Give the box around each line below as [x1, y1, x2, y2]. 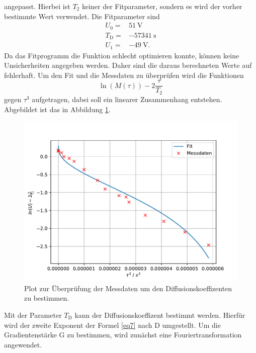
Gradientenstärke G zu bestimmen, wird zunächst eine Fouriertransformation [4, 329, 242, 340]
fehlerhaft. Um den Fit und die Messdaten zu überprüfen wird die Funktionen [4, 69, 244, 80]
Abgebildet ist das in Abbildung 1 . [4, 104, 111, 114]
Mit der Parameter [4, 309, 62, 320]
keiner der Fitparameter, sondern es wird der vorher [81, 1, 242, 11]
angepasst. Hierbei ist [4, 1, 70, 11]
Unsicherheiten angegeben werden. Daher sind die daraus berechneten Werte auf [4, 60, 252, 70]
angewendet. [4, 339, 42, 349]
